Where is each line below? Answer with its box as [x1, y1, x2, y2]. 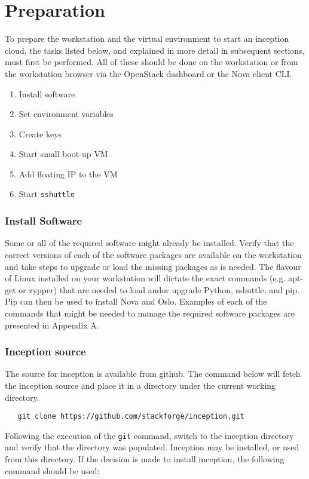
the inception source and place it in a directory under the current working [5, 379, 276, 391]
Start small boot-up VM [19, 148, 108, 160]
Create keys [19, 127, 62, 140]
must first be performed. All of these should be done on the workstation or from [5, 56, 298, 68]
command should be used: [5, 464, 100, 477]
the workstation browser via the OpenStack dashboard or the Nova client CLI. [5, 67, 292, 79]
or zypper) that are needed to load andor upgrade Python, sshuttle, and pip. [19, 283, 299, 296]
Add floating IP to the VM [19, 167, 118, 180]
